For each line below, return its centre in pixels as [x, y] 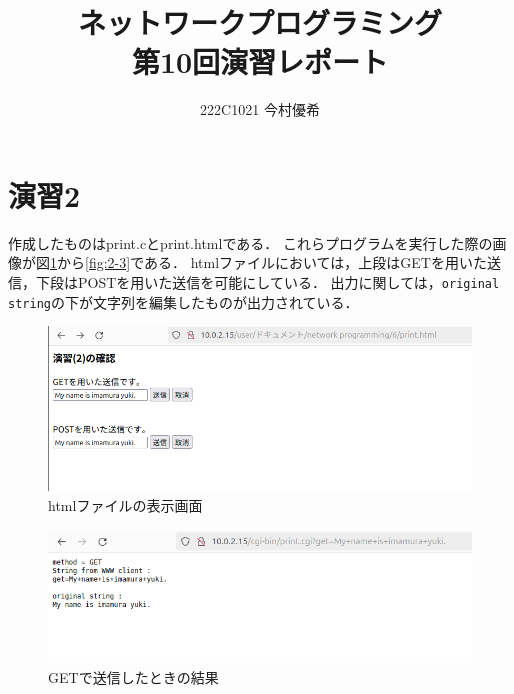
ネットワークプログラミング [259, 22]
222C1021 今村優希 [260, 109]
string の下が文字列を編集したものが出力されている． [183, 301]
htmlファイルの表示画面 [125, 505]
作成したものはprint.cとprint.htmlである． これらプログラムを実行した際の [250, 242]
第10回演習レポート [260, 61]
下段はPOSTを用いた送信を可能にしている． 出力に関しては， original [267, 282]
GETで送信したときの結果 [133, 676]
